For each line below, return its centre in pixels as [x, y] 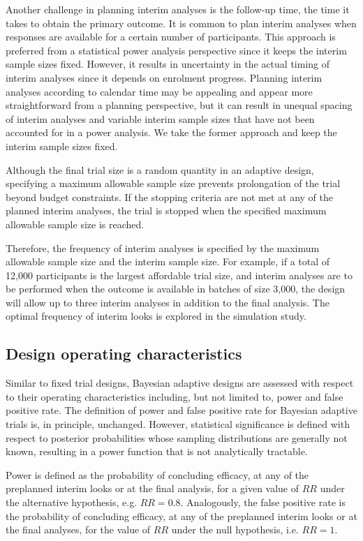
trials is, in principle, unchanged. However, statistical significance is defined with [178, 424]
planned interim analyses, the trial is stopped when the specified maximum [166, 210]
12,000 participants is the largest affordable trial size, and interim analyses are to [179, 275]
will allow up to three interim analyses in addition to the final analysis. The [168, 302]
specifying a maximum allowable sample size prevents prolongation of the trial [173, 183]
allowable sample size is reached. [75, 224]
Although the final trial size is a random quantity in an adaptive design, [160, 169]
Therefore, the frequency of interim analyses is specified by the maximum [163, 247]
